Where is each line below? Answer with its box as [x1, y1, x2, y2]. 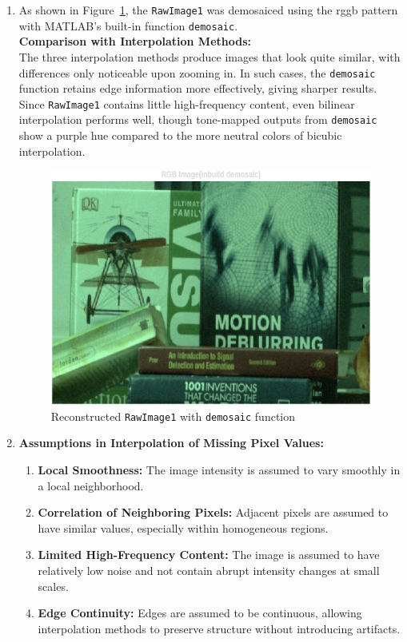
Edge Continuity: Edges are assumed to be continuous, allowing [38, 604, 362, 621]
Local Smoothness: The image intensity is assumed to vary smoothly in [38, 461, 401, 478]
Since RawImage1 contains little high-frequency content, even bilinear [18, 95, 355, 112]
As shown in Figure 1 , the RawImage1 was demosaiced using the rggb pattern [18, 2, 398, 18]
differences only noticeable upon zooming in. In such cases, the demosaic [18, 64, 376, 81]
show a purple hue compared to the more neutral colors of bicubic [18, 127, 342, 144]
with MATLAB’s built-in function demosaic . [18, 17, 238, 34]
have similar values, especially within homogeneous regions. [38, 519, 329, 536]
